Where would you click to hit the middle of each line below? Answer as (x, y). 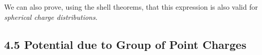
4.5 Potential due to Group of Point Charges (125, 44)
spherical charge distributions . (51, 17)
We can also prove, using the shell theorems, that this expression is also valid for (131, 7)
